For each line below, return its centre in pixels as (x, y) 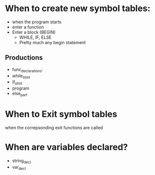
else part (20, 94)
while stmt (21, 76)
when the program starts (37, 22)
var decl (19, 167)
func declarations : (28, 70)
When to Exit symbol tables (61, 114)
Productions (24, 58)
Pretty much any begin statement (53, 42)
